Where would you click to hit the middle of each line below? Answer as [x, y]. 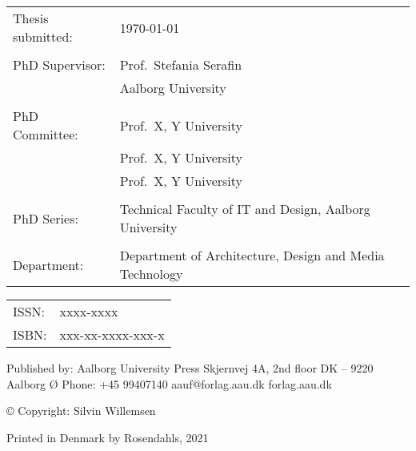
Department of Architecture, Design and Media [252, 255]
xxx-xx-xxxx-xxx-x [112, 334]
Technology [151, 274]
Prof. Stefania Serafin [181, 64]
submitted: [43, 36]
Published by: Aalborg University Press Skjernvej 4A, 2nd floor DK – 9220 [190, 368]
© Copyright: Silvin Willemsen [81, 411]
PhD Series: [46, 218]
